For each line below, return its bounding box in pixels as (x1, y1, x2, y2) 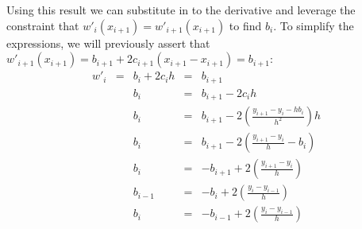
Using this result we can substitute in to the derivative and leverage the (6, 2, 356, 17)
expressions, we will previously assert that (6, 34, 210, 51)
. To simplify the (273, 17, 354, 33)
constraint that (6, 17, 79, 33)
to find (229, 17, 262, 33)
